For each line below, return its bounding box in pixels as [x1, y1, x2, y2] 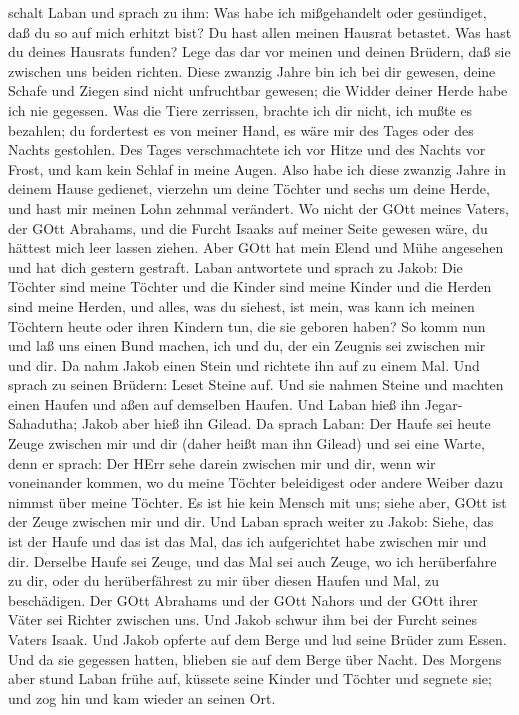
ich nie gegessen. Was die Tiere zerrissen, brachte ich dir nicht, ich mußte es [8, 99, 473, 120]
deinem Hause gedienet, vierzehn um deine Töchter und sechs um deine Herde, [8, 178, 490, 199]
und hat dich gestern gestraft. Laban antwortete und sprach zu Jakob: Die [8, 256, 463, 277]
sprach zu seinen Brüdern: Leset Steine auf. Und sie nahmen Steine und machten [8, 374, 504, 395]
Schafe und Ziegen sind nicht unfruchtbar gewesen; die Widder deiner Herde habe [8, 80, 508, 101]
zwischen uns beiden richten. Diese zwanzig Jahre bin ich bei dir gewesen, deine [8, 60, 496, 81]
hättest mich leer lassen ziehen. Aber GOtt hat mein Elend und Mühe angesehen [8, 237, 504, 258]
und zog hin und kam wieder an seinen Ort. [8, 687, 276, 708]
